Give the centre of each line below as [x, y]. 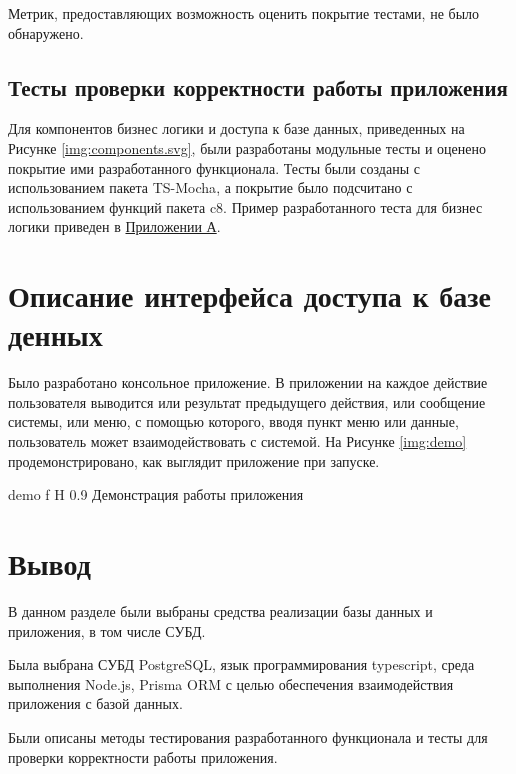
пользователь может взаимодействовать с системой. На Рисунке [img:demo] [237, 441]
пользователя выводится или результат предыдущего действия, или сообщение [247, 401]
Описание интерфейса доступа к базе [250, 295]
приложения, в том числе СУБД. [107, 630]
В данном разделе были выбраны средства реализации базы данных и [220, 610]
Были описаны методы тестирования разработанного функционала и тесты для [248, 736]
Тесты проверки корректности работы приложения [258, 86]
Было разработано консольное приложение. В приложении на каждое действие [248, 382]
